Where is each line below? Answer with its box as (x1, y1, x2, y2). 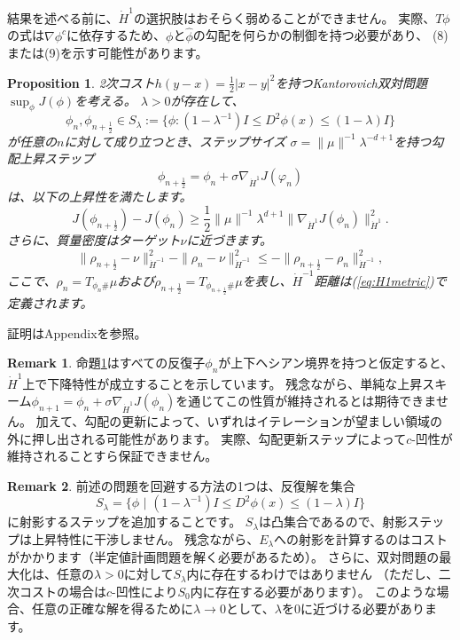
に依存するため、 (66, 26, 167, 44)
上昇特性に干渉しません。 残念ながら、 (31, 530, 260, 549)
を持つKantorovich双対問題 (275, 73, 427, 91)
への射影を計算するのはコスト (274, 530, 448, 549)
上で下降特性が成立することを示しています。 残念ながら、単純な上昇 (22, 374, 423, 392)
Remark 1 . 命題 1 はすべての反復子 (7, 353, 206, 372)
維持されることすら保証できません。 (7, 446, 218, 465)
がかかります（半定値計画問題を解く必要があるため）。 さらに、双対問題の (7, 547, 440, 565)
